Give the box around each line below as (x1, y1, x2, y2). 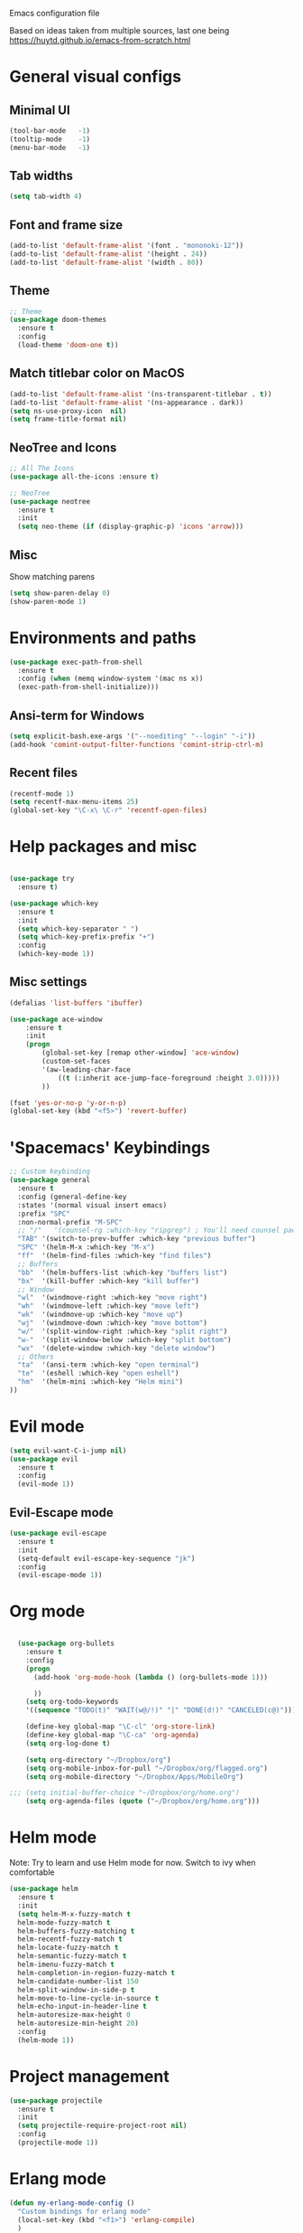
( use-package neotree (9, 497, 91, 506)
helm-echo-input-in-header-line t (17, 2002, 147, 2011)
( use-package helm (9, 1885, 78, 1894)
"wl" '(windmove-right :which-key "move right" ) (17, 1293, 207, 1302)
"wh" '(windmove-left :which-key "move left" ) (17, 1301, 200, 1310)
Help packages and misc (9, 837, 197, 857)
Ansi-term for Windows (9, 707, 145, 723)
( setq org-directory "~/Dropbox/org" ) (25, 1755, 171, 1765)
